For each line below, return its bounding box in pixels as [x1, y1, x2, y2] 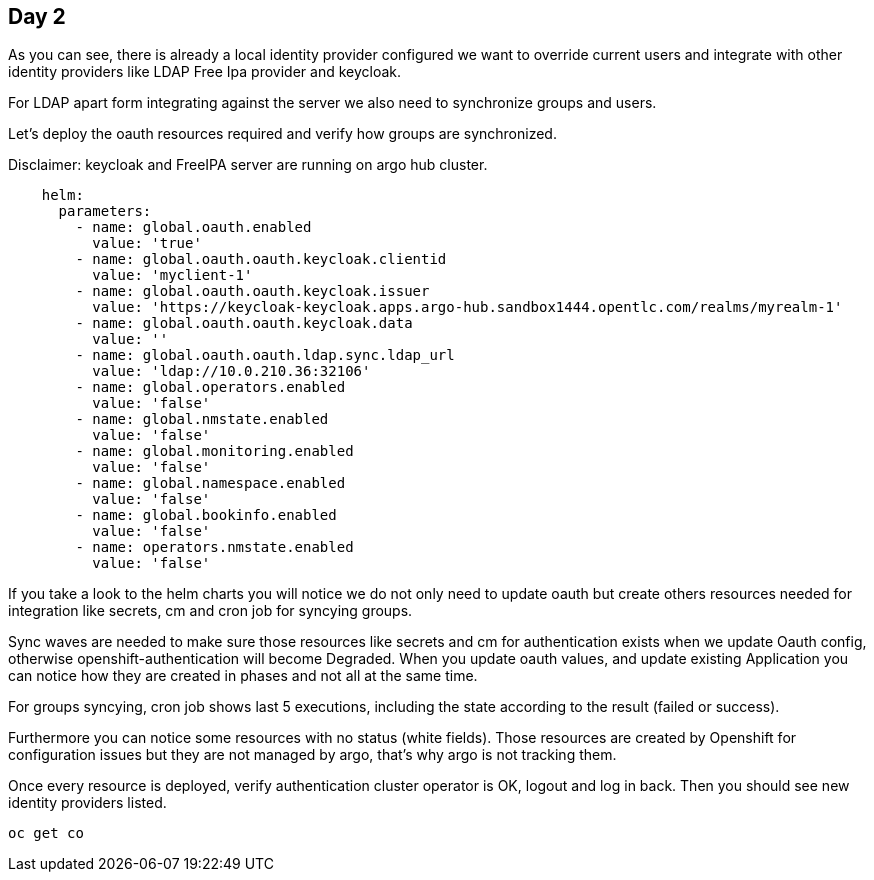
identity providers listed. [8, 794, 167, 812]
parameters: [58, 203, 152, 220]
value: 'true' [92, 235, 202, 252]
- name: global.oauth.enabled [75, 219, 312, 236]
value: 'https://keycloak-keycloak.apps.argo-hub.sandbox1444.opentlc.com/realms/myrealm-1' [92, 299, 843, 316]
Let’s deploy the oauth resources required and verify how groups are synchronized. [8, 125, 557, 143]
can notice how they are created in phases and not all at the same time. [8, 667, 478, 685]
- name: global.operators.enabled [75, 379, 346, 396]
